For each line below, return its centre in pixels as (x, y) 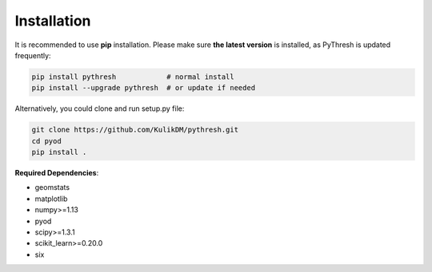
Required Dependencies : (57, 173)
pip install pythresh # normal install (133, 77)
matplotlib (51, 199)
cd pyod (46, 141)
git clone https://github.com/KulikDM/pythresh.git (135, 130)
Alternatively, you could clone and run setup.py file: (100, 108)
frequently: (33, 55)
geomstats (52, 187)
